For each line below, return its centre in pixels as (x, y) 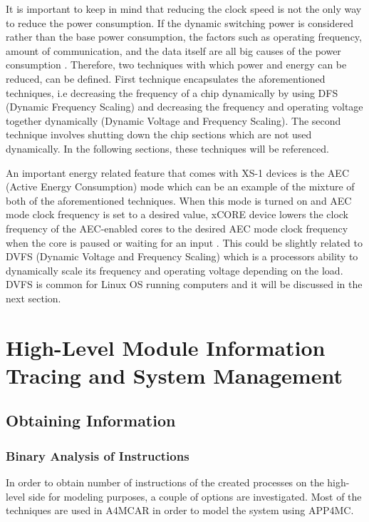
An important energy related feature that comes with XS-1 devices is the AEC (177, 172)
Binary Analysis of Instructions (98, 455)
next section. (33, 298)
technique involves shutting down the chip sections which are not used (159, 134)
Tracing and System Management (174, 375)
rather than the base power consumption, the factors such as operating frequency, (184, 37)
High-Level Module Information (166, 347)
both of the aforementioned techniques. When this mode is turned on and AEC (179, 200)
